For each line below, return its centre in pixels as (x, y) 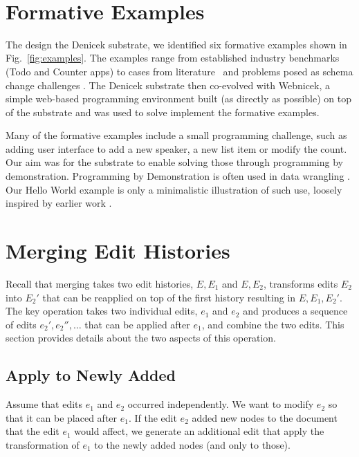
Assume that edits (44, 404)
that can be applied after (137, 324)
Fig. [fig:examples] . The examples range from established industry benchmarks (173, 58)
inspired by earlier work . (59, 203)
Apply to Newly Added (91, 375)
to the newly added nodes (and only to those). (192, 444)
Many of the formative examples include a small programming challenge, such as (176, 135)
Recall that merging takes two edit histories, (100, 283)
